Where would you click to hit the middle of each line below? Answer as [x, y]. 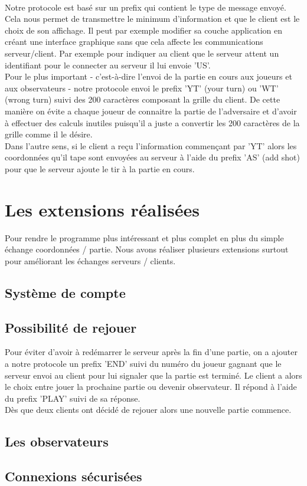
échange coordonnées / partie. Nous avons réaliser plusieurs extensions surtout [147, 249]
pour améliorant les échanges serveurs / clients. [90, 260]
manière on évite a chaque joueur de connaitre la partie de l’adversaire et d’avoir [151, 111]
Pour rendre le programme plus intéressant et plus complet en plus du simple [144, 237]
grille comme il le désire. [49, 134]
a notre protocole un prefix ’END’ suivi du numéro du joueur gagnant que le [143, 363]
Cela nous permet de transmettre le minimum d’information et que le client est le [152, 19]
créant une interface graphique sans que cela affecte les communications [134, 42]
